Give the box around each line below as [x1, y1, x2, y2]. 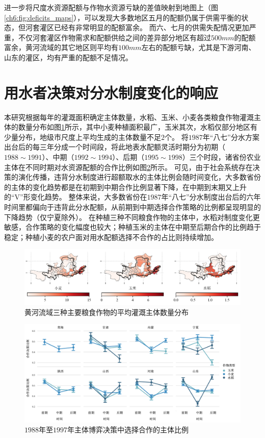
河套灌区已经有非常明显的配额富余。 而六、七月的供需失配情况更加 [25, 22, 249, 33]
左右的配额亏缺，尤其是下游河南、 [141, 42, 256, 53]
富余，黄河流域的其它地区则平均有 [4, 42, 118, 53]
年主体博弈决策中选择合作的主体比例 [67, 424, 189, 435]
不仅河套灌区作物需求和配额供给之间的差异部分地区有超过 [18, 32, 211, 42]
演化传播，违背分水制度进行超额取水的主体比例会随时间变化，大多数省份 [18, 172, 261, 182]
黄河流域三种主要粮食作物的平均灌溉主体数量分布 [24, 306, 189, 317]
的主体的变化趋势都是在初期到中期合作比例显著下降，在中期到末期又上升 [4, 181, 247, 192]
